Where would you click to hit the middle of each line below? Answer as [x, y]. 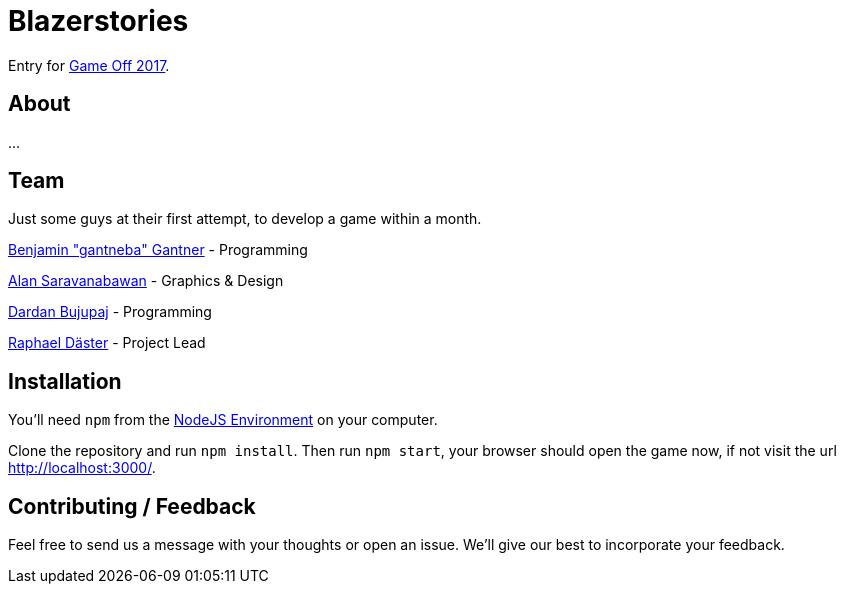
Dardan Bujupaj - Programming [110, 312]
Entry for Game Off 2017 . [89, 65]
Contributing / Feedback [132, 506]
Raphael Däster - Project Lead [107, 343]
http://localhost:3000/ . [82, 468]
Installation [65, 381]
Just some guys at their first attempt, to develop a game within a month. [245, 219]
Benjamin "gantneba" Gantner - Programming [158, 250]
